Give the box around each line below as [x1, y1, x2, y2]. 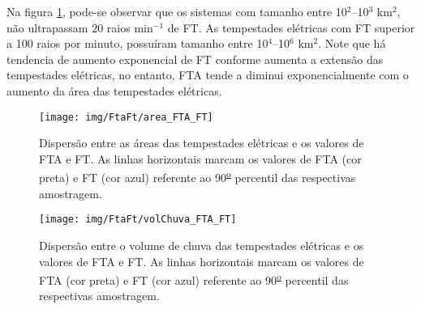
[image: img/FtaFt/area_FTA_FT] [39, 111, 213, 123]
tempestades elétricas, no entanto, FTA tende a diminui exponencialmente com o [6, 66, 409, 83]
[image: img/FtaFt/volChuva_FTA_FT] [39, 214, 237, 226]
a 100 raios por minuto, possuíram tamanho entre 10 [6, 35, 268, 52]
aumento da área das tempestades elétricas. [6, 82, 222, 99]
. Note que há [318, 35, 386, 52]
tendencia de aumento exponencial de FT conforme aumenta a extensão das [6, 50, 384, 67]
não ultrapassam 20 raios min [6, 19, 153, 36]
